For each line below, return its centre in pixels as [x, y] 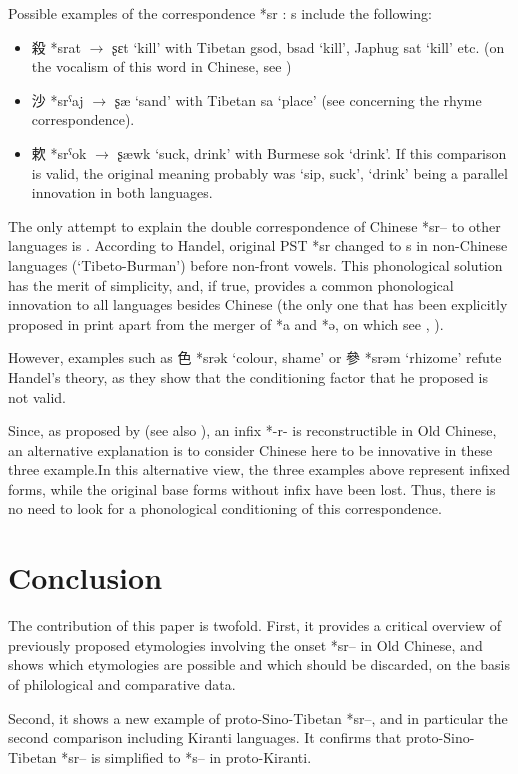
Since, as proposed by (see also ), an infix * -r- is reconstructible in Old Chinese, [252, 430]
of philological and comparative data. [122, 683]
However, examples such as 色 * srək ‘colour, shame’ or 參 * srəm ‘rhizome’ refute [255, 357]
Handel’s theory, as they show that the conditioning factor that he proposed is [248, 376]
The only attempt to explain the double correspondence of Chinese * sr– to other [254, 225]
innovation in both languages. [122, 192]
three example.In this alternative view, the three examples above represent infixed [259, 469]
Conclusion [85, 577]
